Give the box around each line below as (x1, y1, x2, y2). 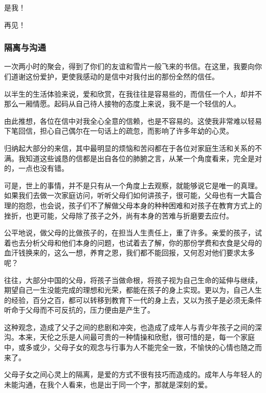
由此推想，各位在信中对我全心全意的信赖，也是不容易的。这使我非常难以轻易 (4, 115, 262, 126)
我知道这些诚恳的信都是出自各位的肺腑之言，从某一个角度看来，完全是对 (18, 152, 262, 163)
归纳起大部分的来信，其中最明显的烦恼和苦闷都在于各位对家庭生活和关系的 (4, 142, 255, 153)
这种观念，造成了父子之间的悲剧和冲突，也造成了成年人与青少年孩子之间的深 (4, 321, 262, 332)
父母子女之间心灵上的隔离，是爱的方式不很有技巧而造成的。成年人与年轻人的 (4, 369, 262, 380)
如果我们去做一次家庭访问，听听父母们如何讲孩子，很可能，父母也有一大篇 (4, 190, 255, 201)
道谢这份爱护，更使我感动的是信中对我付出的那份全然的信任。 (11, 71, 219, 81)
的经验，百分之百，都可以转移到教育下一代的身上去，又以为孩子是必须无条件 (4, 294, 262, 305)
